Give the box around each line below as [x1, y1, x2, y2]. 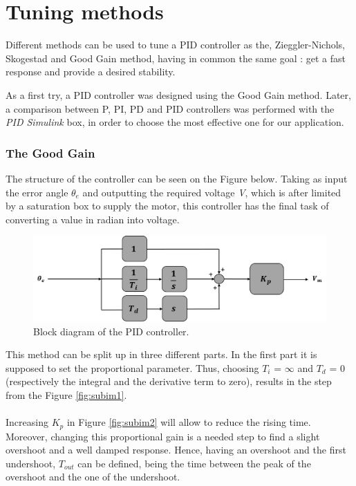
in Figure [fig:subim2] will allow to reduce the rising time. [66, 415, 311, 429]
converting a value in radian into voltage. [6, 212, 180, 226]
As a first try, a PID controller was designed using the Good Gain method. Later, [6, 87, 351, 102]
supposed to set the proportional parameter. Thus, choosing [6, 360, 259, 375]
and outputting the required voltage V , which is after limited [82, 185, 341, 199]
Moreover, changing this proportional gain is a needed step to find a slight [6, 429, 320, 443]
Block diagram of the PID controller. [33, 324, 189, 338]
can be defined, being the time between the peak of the [77, 456, 311, 470]
